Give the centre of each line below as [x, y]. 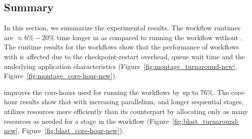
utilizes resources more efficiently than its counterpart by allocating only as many [126, 111]
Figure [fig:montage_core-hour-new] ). [60, 76]
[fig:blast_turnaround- [206, 121]
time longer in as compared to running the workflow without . [150, 37]
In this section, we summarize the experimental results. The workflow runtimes [122, 28]
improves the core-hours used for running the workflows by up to [101, 92]
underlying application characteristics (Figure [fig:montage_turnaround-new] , [121, 66]
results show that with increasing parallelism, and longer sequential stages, [132, 102]
